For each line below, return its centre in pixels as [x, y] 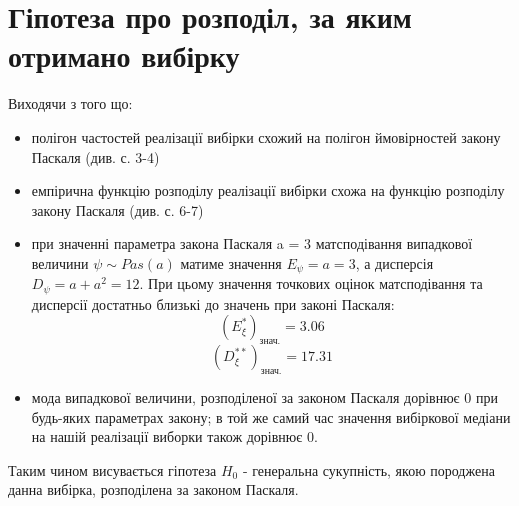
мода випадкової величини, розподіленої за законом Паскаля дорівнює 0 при [264, 396]
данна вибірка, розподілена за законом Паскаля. [153, 489]
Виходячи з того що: [70, 103]
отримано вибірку [124, 55]
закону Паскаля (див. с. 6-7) [117, 209]
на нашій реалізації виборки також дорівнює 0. [174, 436]
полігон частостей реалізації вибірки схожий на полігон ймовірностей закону [266, 136]
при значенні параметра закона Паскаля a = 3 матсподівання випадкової [252, 243]
